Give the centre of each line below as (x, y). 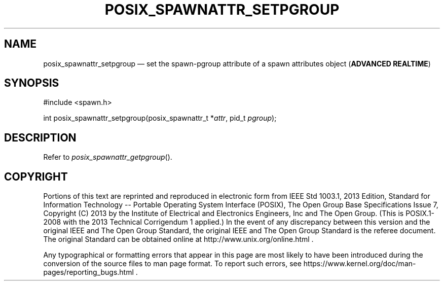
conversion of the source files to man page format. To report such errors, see (172, 264)
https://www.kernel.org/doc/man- (360, 264)
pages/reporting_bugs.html (88, 272)
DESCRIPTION (40, 137)
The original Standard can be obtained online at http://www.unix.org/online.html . (178, 239)
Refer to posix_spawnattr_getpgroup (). (108, 157)
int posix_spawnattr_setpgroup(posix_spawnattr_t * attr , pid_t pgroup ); (160, 118)
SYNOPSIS (32, 83)
